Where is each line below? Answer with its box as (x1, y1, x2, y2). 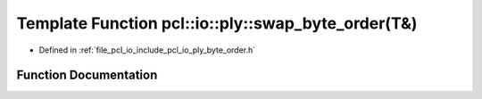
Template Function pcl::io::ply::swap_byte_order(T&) (16, 13, 418, 33)
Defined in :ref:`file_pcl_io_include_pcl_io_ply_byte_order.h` (38, 45, 256, 55)
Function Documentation (16, 68, 158, 83)
